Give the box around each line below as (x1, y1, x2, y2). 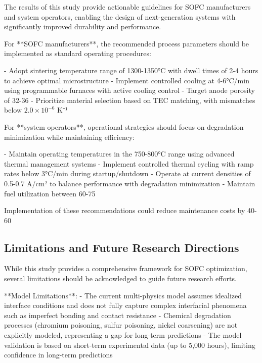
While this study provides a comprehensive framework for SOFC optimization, (4, 263, 247, 274)
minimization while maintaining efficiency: (4, 131, 135, 142)
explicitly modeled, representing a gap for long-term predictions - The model (4, 330, 242, 340)
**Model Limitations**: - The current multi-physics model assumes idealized (4, 290, 242, 300)
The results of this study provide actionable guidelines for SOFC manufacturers (4, 2, 251, 12)
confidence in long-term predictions (4, 349, 113, 360)
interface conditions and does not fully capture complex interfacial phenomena (4, 300, 247, 310)
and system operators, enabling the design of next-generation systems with (4, 11, 236, 22)
